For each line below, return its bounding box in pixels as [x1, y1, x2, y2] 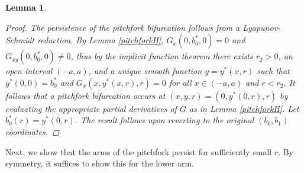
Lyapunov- [242, 21, 281, 33]
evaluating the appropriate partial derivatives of [5, 102, 177, 114]
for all [169, 76, 192, 88]
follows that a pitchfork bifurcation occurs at [5, 89, 166, 101]
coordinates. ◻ [5, 125, 59, 137]
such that [257, 65, 290, 77]
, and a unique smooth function [88, 65, 202, 77]
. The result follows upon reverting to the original [75, 114, 254, 126]
